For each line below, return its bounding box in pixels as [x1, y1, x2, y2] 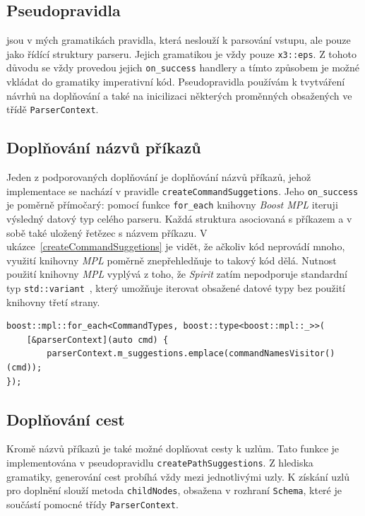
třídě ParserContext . [6, 102, 99, 117]
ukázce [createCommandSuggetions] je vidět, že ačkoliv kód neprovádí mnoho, [6, 239, 345, 254]
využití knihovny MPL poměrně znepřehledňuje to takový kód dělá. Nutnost [6, 252, 337, 267]
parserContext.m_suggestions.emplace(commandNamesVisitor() [47, 348, 335, 359]
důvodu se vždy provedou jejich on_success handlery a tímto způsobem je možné [6, 60, 360, 75]
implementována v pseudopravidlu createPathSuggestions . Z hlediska [6, 455, 313, 470]
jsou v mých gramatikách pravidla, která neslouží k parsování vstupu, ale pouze [6, 33, 351, 47]
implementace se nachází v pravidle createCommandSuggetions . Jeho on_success [6, 183, 359, 198]
